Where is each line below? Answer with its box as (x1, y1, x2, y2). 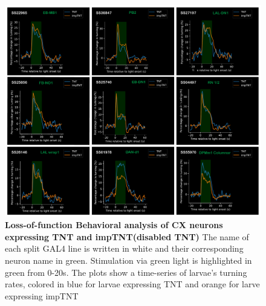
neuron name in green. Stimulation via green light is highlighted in (5, 254, 252, 267)
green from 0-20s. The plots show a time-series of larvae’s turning (5, 266, 247, 278)
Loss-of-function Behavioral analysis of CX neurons (5, 218, 223, 231)
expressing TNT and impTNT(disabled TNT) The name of (5, 230, 249, 243)
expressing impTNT (5, 289, 79, 302)
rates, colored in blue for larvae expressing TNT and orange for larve (5, 278, 260, 290)
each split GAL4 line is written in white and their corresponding (5, 242, 244, 255)
